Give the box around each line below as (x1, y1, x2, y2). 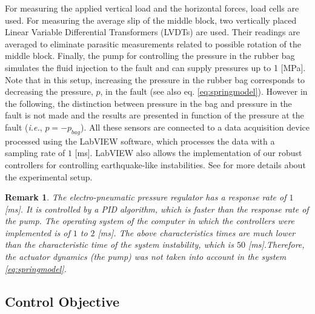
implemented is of (5, 226, 70, 239)
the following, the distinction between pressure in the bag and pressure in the (5, 97, 292, 109)
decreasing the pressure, (5, 85, 93, 98)
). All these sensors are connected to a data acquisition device (80, 120, 310, 133)
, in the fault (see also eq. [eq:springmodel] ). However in (100, 85, 308, 98)
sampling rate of (5, 146, 65, 159)
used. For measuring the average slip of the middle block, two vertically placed (5, 13, 297, 26)
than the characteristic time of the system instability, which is (5, 238, 234, 251)
